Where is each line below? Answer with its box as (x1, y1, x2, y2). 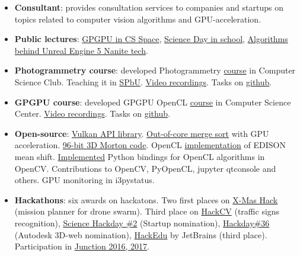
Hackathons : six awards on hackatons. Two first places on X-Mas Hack (14, 193, 278, 206)
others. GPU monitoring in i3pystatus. (14, 174, 155, 186)
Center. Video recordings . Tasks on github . (14, 107, 170, 120)
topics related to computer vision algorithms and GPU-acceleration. (14, 12, 261, 25)
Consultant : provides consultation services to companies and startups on (14, 1, 283, 13)
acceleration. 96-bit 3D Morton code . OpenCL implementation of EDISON (14, 139, 286, 151)
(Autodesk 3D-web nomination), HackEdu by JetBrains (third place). (14, 228, 267, 241)
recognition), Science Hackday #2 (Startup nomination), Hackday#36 (14, 216, 270, 229)
